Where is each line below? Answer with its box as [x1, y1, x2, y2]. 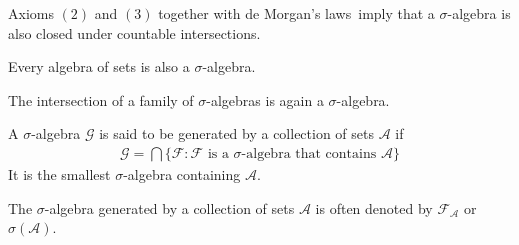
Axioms [8, 3, 54, 23]
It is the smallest [8, 164, 111, 184]
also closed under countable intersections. [8, 22, 261, 43]
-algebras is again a [206, 89, 324, 110]
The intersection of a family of [8, 89, 194, 110]
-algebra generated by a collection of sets [44, 197, 295, 218]
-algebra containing [123, 164, 241, 184]
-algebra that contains [241, 146, 377, 161]
